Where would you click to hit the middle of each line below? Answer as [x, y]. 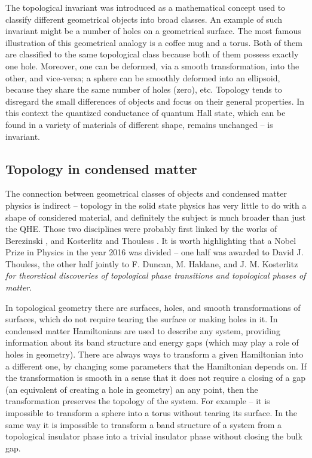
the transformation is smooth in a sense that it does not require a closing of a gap [155, 378]
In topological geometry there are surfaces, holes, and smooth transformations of [153, 307]
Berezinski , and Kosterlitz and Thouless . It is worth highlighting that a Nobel [151, 240]
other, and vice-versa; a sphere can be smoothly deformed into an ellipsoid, [143, 77]
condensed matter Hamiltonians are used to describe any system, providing [143, 330]
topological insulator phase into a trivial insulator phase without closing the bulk [154, 436]
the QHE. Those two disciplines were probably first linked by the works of [141, 229]
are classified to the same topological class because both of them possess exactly [152, 54]
